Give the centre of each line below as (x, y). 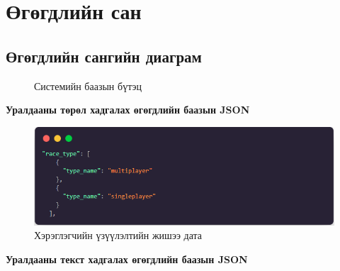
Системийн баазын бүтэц (88, 85)
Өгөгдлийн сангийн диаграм (104, 56)
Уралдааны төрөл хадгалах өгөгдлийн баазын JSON (128, 110)
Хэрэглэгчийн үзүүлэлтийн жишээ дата (118, 235)
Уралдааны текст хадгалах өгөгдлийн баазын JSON (127, 259)
